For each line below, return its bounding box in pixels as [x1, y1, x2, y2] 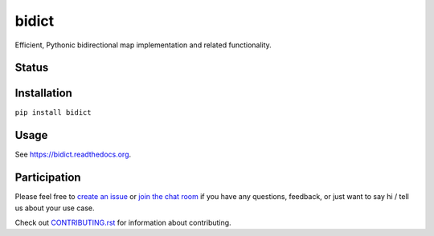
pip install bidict [14, 108, 92, 117]
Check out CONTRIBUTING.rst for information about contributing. [14, 218, 232, 228]
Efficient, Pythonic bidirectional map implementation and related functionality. [14, 40, 272, 50]
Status [14, 61, 49, 75]
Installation [14, 87, 72, 100]
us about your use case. [14, 203, 96, 213]
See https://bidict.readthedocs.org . [14, 149, 132, 160]
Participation [14, 171, 81, 185]
